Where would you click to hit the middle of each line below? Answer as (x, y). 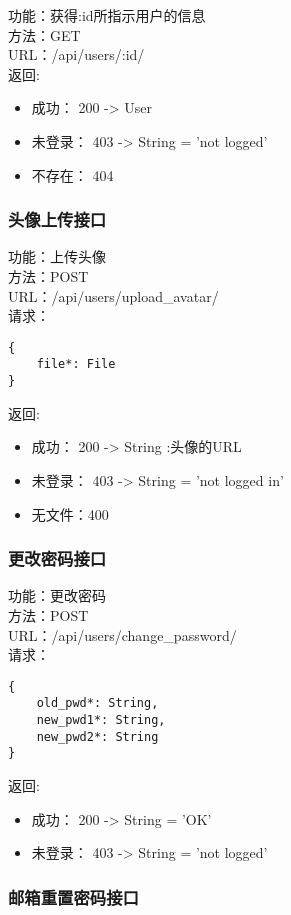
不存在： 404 (72, 174)
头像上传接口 (57, 219)
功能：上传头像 (57, 256)
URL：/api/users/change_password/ (122, 634)
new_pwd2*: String (97, 736)
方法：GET (44, 34)
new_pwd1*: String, (101, 720)
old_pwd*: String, (97, 703)
